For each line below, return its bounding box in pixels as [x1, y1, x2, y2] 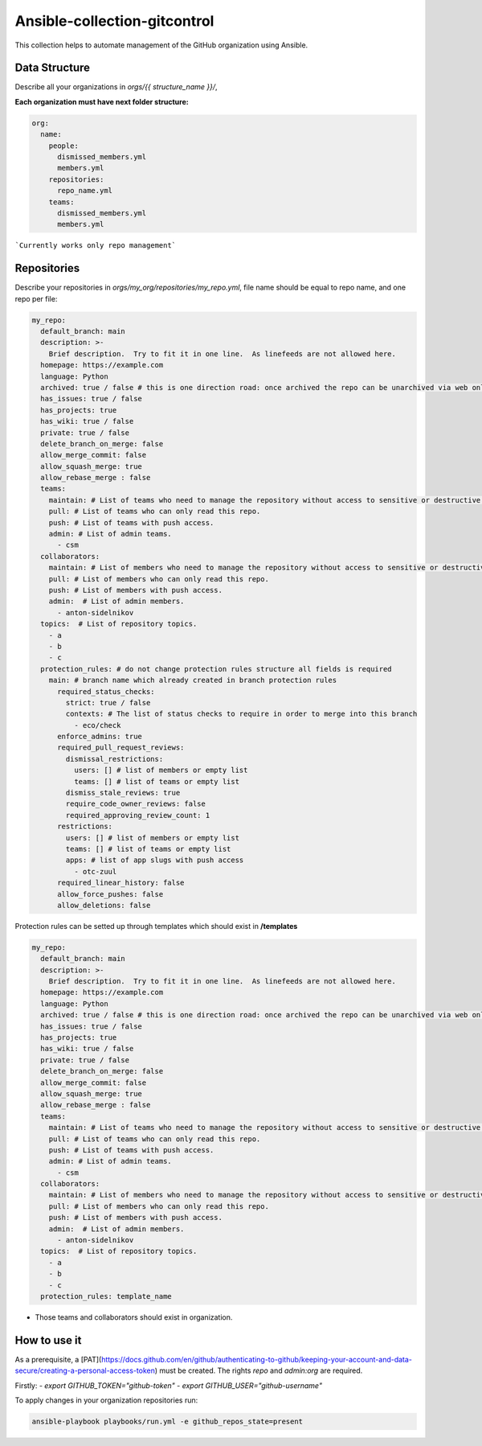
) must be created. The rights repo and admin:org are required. [154, 1366, 363, 1375]
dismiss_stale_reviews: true [65, 788, 181, 798]
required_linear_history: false [57, 878, 185, 888]
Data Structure [14, 61, 91, 75]
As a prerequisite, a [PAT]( [14, 1354, 102, 1364]
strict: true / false [65, 698, 151, 707]
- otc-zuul [73, 867, 117, 876]
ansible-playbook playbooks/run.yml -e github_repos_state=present [31, 1417, 304, 1427]
